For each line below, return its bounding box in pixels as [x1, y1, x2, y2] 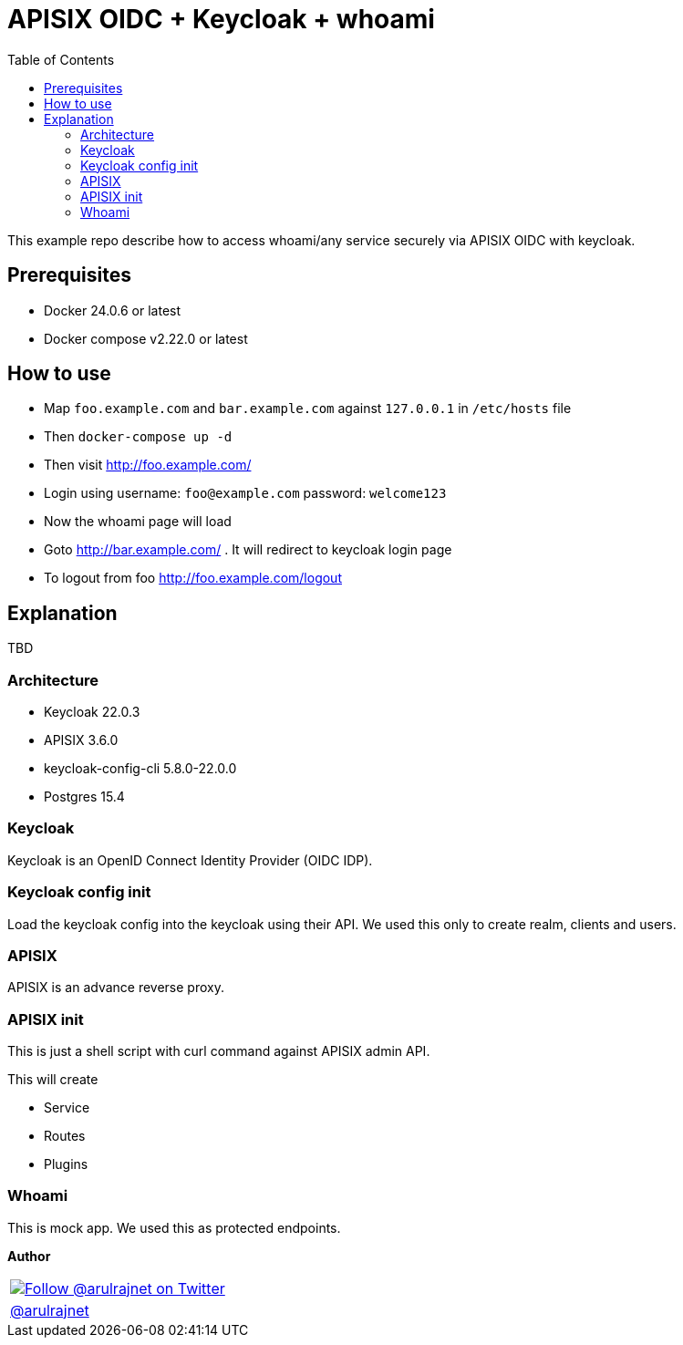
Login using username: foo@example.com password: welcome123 [44, 485, 447, 502]
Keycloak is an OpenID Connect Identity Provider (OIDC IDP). [7, 852, 373, 868]
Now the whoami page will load [44, 513, 232, 530]
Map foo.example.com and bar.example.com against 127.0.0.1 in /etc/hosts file [44, 400, 572, 417]
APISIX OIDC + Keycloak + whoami [7, 4, 435, 35]
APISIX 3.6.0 [44, 732, 119, 749]
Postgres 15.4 [44, 789, 125, 805]
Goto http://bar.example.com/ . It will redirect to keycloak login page [44, 542, 452, 558]
